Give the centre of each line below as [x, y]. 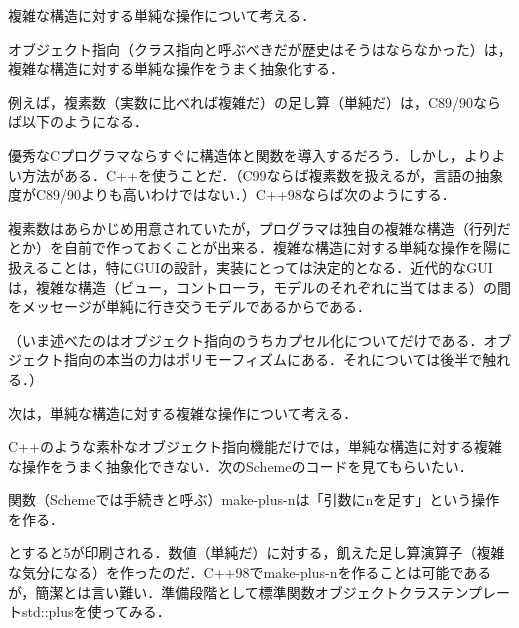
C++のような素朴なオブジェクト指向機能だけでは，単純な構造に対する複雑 [255, 446]
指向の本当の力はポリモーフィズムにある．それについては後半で [273, 359]
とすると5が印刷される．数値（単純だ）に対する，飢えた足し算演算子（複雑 [256, 552]
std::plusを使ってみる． [96, 611]
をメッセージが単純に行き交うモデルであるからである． [190, 306]
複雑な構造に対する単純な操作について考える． [162, 15]
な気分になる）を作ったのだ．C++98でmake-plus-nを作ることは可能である [250, 572]
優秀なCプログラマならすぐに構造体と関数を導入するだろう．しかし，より [250, 154]
